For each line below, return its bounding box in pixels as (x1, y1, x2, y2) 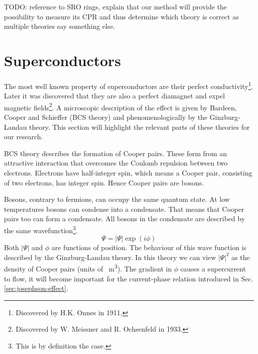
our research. (4, 131, 43, 142)
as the (231, 252, 250, 262)
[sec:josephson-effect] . (4, 283, 68, 293)
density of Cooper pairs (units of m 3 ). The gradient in (4, 262, 172, 274)
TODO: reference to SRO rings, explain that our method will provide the (4, 1, 227, 11)
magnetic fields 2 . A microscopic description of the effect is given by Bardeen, (4, 100, 237, 112)
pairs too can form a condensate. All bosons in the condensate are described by (4, 213, 245, 224)
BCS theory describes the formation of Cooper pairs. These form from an (4, 148, 227, 158)
